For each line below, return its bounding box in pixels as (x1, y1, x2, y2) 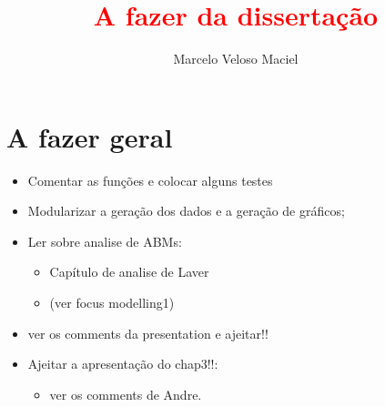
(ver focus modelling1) (49, 293, 175, 312)
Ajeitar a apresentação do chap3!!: (27, 354, 218, 373)
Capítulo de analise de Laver (49, 262, 209, 281)
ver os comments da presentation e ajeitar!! (27, 323, 268, 342)
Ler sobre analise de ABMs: (27, 231, 182, 250)
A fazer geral (6, 117, 173, 155)
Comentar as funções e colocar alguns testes (27, 170, 273, 189)
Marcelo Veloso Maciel (173, 49, 299, 68)
